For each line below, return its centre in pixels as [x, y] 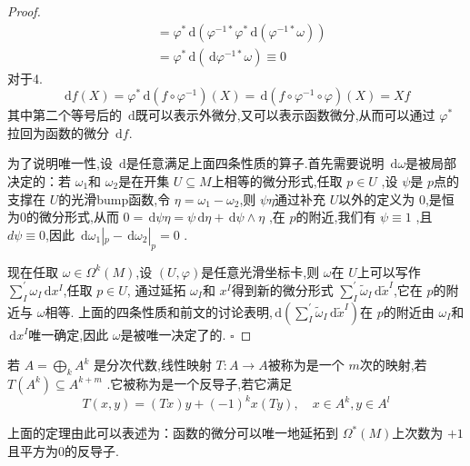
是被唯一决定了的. [173, 334]
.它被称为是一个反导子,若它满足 [200, 383]
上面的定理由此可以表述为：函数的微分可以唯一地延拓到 [173, 433]
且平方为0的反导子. [63, 450]
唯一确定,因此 [69, 334]
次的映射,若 [393, 365]
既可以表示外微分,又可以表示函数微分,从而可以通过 [285, 115]
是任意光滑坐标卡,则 [260, 271]
